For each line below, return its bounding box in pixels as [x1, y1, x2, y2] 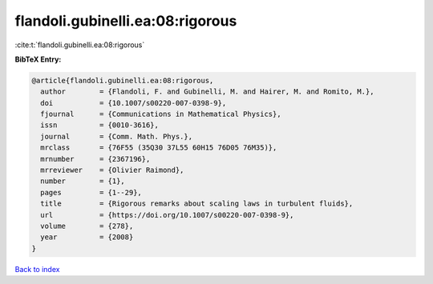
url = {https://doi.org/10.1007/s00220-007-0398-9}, [40, 210, 294, 219]
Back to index [14, 264, 60, 274]
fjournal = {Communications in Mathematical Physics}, [40, 110, 281, 119]
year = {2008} [40, 233, 134, 242]
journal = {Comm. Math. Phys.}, [40, 132, 192, 141]
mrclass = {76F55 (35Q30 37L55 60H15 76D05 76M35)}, [40, 143, 277, 152]
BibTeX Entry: [14, 54, 62, 64]
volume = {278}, [40, 222, 134, 230]
